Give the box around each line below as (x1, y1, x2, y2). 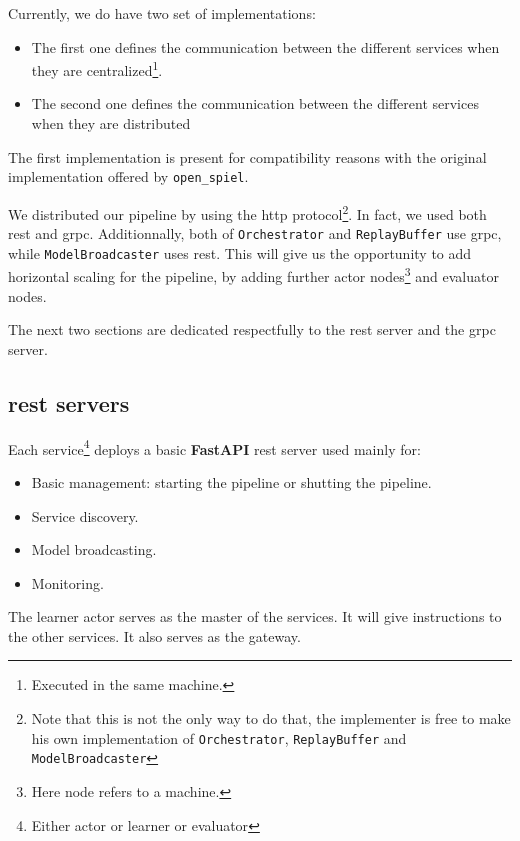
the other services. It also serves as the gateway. (8, 625, 301, 646)
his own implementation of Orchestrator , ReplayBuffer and (31, 727, 407, 748)
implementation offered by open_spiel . (8, 166, 249, 187)
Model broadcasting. (31, 539, 157, 560)
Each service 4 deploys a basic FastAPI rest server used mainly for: (8, 435, 421, 459)
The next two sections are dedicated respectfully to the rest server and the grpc (8, 319, 496, 340)
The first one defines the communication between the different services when (31, 36, 500, 57)
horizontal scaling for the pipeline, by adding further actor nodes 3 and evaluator (8, 263, 499, 287)
